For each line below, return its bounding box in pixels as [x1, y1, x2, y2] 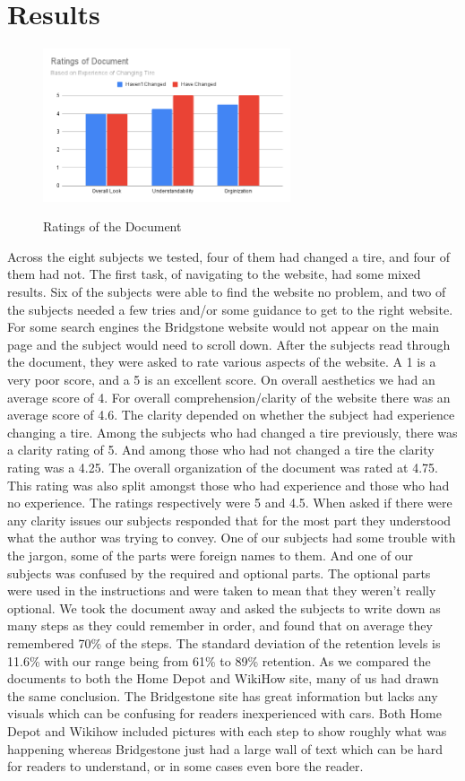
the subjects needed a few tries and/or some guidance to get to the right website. [7, 299, 453, 318]
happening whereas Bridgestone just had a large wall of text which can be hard [7, 739, 443, 758]
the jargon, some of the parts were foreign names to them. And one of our [7, 545, 414, 564]
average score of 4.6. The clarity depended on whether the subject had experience [7, 405, 455, 424]
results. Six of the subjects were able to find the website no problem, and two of [7, 282, 446, 301]
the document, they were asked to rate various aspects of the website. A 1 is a [7, 352, 436, 371]
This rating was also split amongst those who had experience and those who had [7, 475, 450, 494]
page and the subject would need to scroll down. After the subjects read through [7, 334, 451, 353]
